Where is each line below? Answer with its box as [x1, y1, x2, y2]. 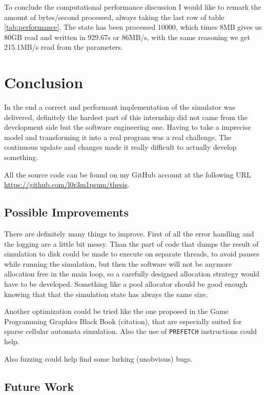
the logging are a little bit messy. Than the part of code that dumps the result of [4, 238, 259, 249]
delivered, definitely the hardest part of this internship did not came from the [4, 111, 248, 122]
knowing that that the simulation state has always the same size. [4, 288, 208, 299]
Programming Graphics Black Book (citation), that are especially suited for [4, 315, 242, 326]
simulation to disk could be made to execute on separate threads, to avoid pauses [4, 248, 259, 259]
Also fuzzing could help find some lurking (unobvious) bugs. [4, 353, 193, 364]
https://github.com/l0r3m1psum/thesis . [4, 179, 130, 190]
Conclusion [4, 72, 84, 93]
